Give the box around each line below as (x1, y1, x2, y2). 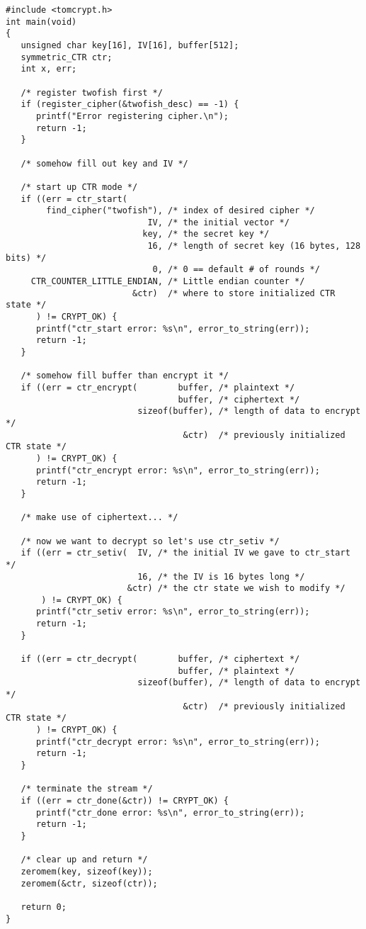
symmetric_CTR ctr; (21, 52, 113, 62)
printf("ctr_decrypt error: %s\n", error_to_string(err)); (35, 736, 320, 747)
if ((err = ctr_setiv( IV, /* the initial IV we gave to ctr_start (21, 548, 350, 558)
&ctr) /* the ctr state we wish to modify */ (127, 583, 345, 594)
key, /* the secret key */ (142, 229, 270, 240)
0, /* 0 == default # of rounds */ (152, 264, 320, 275)
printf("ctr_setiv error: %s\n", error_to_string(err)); (35, 607, 310, 617)
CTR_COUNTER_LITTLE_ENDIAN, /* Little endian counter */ (30, 276, 305, 287)
